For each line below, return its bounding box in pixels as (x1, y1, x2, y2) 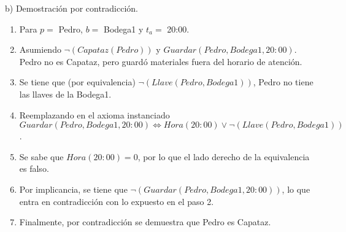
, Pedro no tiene (253, 75, 313, 88)
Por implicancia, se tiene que (19, 182, 128, 195)
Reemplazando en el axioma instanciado (19, 108, 170, 121)
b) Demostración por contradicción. (5, 2, 139, 14)
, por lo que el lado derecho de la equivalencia (137, 150, 310, 163)
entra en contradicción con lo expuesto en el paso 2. (19, 195, 214, 207)
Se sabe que (19, 150, 64, 163)
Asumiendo (19, 43, 61, 56)
